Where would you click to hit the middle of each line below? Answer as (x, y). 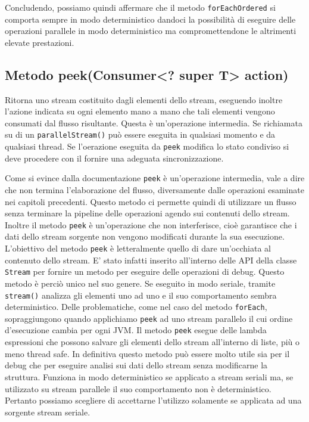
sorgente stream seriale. (48, 412)
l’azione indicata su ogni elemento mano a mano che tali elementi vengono (140, 111)
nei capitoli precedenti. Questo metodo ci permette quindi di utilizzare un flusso (151, 201)
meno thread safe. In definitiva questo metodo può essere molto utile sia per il (147, 353)
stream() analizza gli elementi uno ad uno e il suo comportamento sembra (141, 295)
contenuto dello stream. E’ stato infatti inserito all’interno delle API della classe (151, 260)
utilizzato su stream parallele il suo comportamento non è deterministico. (138, 388)
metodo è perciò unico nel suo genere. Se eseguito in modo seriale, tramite (140, 283)
